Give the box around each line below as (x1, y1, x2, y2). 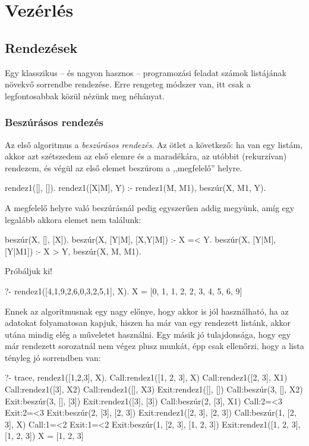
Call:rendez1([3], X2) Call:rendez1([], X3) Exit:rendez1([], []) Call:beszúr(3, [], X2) (5, 383, 303, 395)
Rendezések (5, 38, 78, 56)
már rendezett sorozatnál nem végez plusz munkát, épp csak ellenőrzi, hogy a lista (5, 340, 304, 352)
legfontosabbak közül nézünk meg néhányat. (5, 89, 165, 102)
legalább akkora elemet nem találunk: (5, 213, 141, 225)
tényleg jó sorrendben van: (5, 351, 101, 363)
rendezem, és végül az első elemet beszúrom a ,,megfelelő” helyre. (5, 161, 242, 174)
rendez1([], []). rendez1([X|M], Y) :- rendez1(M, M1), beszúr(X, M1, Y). (5, 181, 266, 194)
